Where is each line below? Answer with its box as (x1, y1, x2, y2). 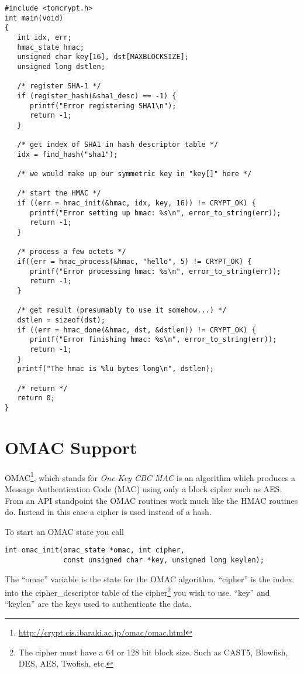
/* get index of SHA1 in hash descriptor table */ (17, 140, 219, 149)
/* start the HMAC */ (17, 189, 101, 198)
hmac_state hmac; (17, 43, 85, 51)
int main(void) (5, 13, 64, 22)
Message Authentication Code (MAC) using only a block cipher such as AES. (5, 482, 282, 495)
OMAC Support (5, 435, 137, 459)
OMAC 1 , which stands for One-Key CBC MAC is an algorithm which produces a (5, 469, 296, 483)
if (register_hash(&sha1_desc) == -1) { (17, 91, 177, 100)
